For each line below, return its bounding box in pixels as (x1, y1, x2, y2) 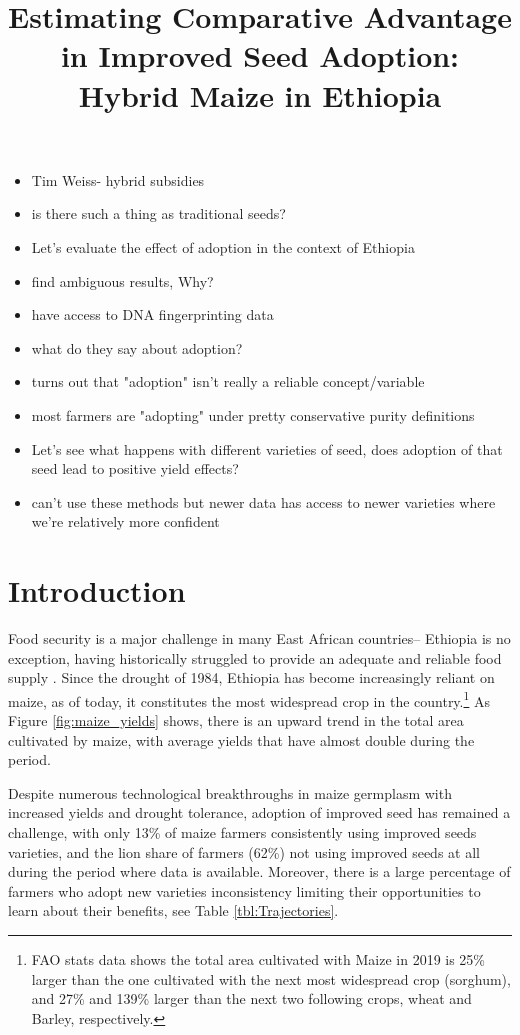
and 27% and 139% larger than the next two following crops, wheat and (31, 988, 472, 1009)
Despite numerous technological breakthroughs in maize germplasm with (8, 782, 452, 803)
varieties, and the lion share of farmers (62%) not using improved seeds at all (8, 841, 480, 862)
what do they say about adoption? (31, 337, 243, 358)
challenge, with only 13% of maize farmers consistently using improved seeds (8, 822, 477, 842)
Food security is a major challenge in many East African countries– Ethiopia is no (8, 628, 511, 648)
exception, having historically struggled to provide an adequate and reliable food (8, 647, 502, 668)
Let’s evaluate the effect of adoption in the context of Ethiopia (31, 236, 415, 257)
